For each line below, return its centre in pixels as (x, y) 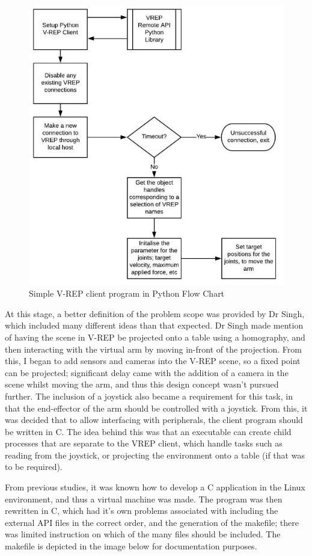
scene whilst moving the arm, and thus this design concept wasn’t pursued (142, 384)
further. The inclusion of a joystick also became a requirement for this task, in (149, 396)
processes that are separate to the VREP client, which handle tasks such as (144, 443)
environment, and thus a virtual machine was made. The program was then (144, 499)
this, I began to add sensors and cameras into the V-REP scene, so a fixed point (153, 361)
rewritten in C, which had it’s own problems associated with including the (142, 511)
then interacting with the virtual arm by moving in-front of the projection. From (153, 349)
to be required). (34, 467)
